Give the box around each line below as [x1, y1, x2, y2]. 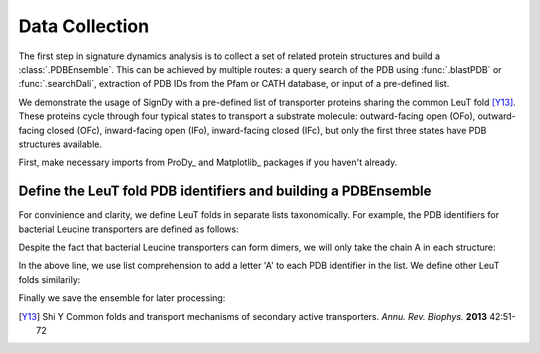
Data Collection [18, 15, 150, 37]
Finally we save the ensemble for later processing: [18, 292, 226, 304]
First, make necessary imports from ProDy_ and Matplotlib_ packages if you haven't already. [18, 156, 398, 169]
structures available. [18, 138, 103, 150]
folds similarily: [18, 273, 81, 285]
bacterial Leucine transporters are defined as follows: [18, 223, 239, 235]
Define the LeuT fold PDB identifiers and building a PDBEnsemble [18, 183, 432, 200]
